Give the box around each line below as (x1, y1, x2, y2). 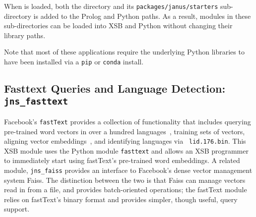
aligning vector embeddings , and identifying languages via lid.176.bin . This (4, 136, 246, 146)
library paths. (4, 30, 46, 40)
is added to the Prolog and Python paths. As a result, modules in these (33, 10, 251, 21)
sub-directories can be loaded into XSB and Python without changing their (4, 20, 233, 31)
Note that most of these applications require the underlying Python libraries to (4, 47, 245, 57)
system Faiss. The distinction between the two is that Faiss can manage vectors (4, 174, 246, 185)
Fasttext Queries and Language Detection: (4, 81, 226, 96)
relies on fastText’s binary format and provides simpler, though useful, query (4, 194, 238, 204)
